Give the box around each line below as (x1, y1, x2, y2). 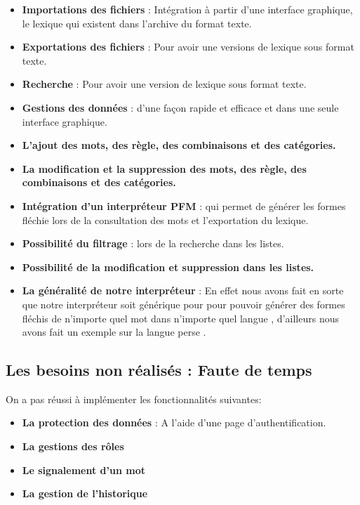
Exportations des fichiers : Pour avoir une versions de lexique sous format (22, 39, 354, 54)
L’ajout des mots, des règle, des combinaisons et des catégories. (22, 138, 336, 152)
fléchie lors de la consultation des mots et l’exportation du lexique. (22, 212, 309, 227)
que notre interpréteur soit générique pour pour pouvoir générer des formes (22, 296, 345, 311)
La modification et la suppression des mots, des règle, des (22, 161, 307, 176)
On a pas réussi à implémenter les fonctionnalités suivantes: (6, 391, 262, 406)
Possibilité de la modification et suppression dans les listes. (22, 259, 314, 274)
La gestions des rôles (22, 439, 124, 454)
